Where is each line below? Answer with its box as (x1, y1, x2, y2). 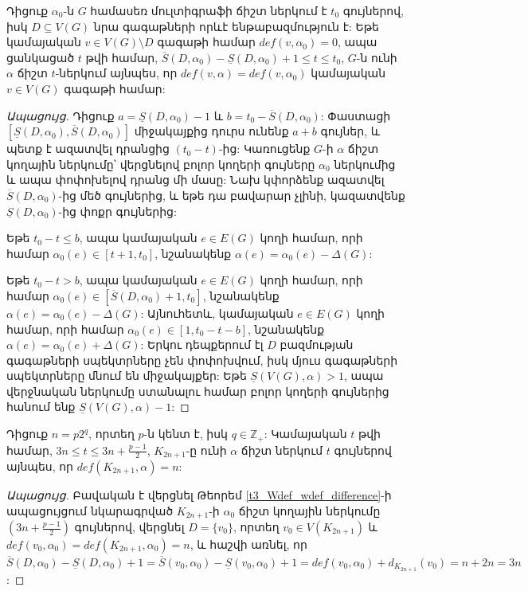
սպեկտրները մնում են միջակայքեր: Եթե (6, 367, 247, 384)
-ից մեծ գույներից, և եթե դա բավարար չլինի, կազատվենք (58, 186, 405, 203)
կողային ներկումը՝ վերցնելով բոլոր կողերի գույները (6, 155, 315, 172)
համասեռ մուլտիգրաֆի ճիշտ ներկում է (90, 2, 327, 18)
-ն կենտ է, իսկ (143, 425, 228, 442)
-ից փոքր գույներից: (58, 202, 177, 219)
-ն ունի (356, 49, 397, 65)
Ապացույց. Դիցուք (6, 107, 115, 123)
